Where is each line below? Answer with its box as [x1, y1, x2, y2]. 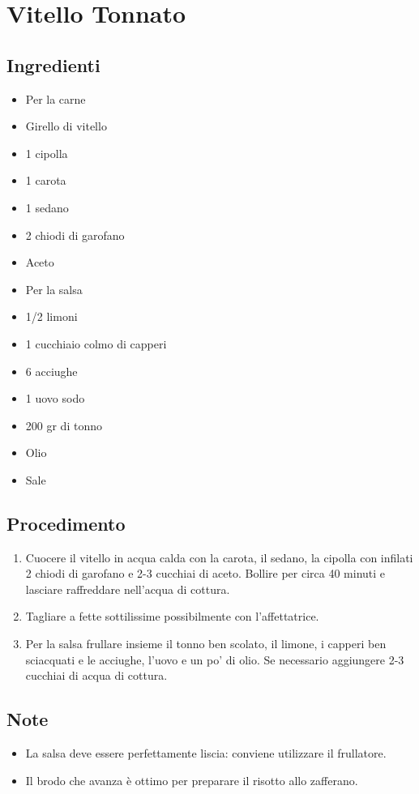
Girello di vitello [25, 117, 107, 134]
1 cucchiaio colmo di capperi [25, 335, 167, 352]
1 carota [25, 172, 66, 189]
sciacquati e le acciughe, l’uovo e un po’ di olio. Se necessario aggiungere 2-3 [25, 651, 404, 668]
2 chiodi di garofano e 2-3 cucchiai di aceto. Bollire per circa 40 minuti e [25, 565, 386, 582]
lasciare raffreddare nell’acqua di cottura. [25, 580, 230, 597]
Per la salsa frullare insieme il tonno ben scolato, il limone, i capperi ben [25, 635, 387, 652]
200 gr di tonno [25, 416, 102, 433]
